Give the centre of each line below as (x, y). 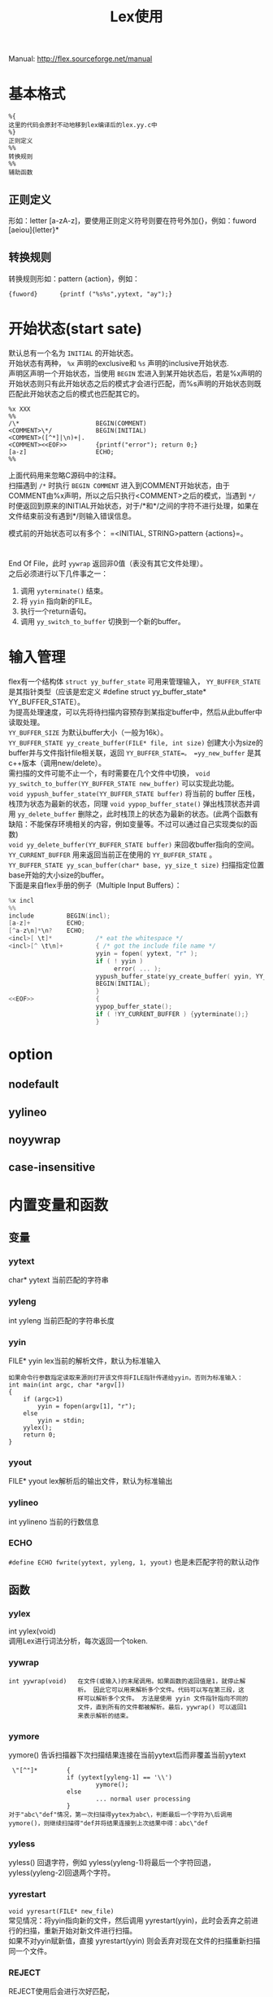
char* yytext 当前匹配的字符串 (59, 1280)
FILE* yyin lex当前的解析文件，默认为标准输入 (84, 1361)
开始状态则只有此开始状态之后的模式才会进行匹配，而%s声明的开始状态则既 (135, 383)
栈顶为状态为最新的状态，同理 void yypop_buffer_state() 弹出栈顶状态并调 (134, 803)
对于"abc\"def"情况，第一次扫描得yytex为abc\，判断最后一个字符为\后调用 (121, 1815)
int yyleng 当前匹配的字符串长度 (62, 1320)
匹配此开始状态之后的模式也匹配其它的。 (76, 394)
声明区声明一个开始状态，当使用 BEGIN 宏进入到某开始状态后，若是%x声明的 (135, 373)
